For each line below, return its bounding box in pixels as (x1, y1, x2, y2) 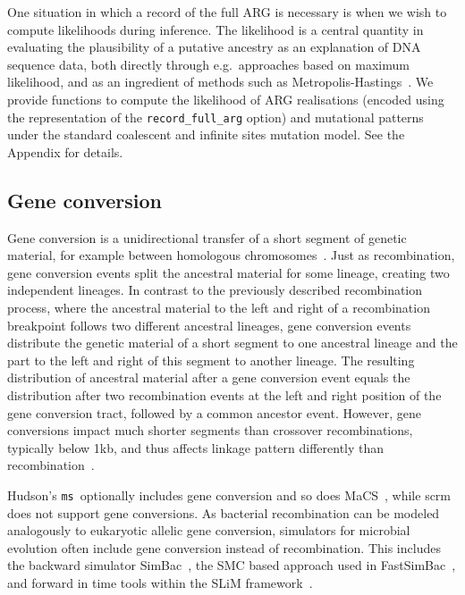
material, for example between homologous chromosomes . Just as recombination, (7, 246, 455, 264)
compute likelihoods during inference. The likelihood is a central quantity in (7, 20, 424, 38)
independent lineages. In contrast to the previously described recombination (7, 281, 423, 299)
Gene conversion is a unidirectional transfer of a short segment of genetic (7, 228, 407, 247)
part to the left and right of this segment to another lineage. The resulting (7, 350, 415, 369)
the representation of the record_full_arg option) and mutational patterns (7, 107, 424, 126)
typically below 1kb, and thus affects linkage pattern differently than (7, 438, 385, 457)
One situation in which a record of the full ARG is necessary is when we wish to (7, 3, 447, 21)
